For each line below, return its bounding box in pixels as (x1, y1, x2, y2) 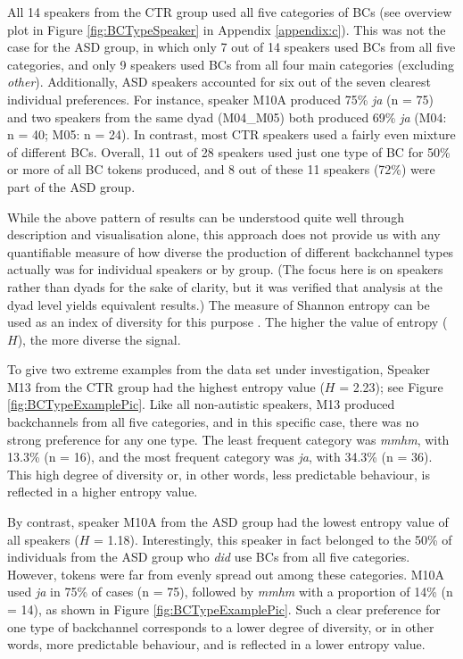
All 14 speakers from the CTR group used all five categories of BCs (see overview (7, 3, 452, 21)
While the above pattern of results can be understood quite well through (7, 207, 404, 226)
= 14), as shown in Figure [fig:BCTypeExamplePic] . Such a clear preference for (7, 600, 441, 618)
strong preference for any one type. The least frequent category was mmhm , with (7, 430, 450, 448)
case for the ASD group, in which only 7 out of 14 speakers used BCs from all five (7, 38, 456, 56)
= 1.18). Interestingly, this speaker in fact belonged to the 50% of (93, 530, 452, 548)
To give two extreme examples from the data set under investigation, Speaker (7, 360, 431, 379)
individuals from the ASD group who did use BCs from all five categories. (7, 547, 410, 566)
